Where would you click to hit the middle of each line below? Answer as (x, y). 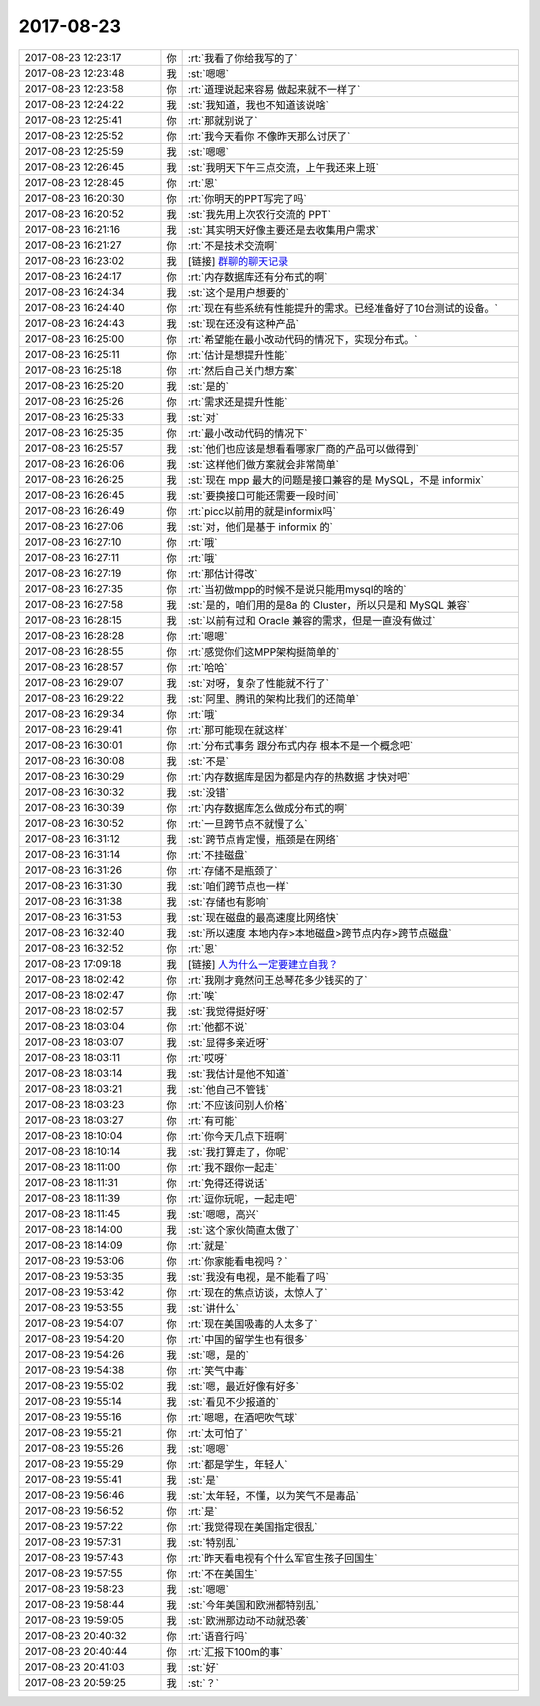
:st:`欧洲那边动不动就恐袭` (248, 1620)
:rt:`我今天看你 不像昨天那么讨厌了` (269, 136)
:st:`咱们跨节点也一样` (238, 886)
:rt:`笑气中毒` (217, 1370)
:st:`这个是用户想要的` (238, 292)
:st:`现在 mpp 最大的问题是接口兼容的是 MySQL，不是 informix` (336, 480)
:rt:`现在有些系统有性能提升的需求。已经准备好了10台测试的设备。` (343, 308)
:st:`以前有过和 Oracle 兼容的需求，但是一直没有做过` (311, 620)
